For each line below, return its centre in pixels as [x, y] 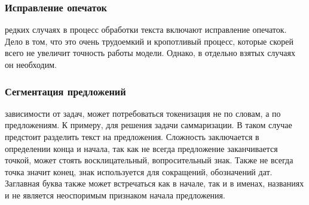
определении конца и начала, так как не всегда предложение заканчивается [141, 148]
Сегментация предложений [65, 91]
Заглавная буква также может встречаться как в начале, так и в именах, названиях [154, 183]
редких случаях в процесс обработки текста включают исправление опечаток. [146, 29]
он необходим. [31, 64]
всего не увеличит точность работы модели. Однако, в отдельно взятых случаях [150, 53]
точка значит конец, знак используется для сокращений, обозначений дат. [139, 171]
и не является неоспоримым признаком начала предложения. [115, 195]
